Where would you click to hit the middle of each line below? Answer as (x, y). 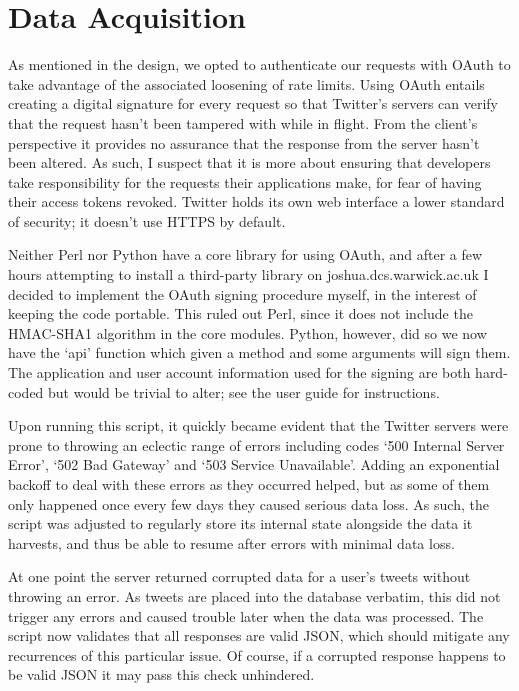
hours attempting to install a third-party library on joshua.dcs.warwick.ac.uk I (248, 274)
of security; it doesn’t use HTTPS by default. (147, 220)
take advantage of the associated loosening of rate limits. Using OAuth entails (246, 83)
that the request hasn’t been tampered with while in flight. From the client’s (243, 122)
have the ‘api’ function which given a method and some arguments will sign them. (259, 352)
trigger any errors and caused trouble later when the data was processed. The (246, 615)
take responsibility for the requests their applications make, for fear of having (245, 181)
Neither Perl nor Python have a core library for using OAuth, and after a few (245, 254)
